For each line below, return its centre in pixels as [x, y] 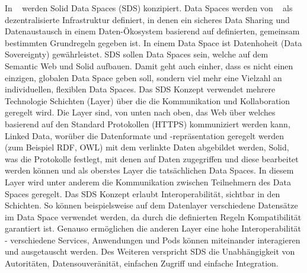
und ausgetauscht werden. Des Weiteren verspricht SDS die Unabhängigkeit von [150, 251]
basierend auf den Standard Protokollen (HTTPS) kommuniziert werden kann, [148, 123]
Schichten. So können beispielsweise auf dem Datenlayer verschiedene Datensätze [151, 205]
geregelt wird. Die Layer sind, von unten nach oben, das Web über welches [140, 112]
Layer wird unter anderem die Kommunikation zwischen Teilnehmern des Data [148, 182]
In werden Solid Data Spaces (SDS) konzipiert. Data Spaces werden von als [149, 8]
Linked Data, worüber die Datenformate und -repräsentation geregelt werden [145, 135]
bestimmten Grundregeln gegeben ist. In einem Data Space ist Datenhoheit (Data [153, 42]
